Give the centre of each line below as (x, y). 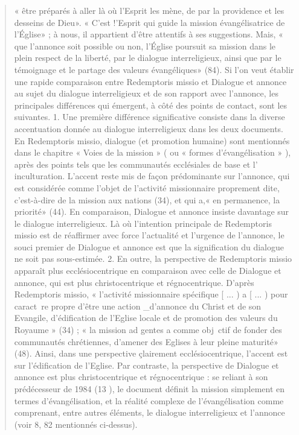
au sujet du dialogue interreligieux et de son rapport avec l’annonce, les (146, 93)
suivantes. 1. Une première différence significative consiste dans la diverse (149, 117)
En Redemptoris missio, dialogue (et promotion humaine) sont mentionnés (152, 140)
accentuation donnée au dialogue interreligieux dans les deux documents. (149, 128)
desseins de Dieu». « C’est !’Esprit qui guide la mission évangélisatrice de (149, 22)
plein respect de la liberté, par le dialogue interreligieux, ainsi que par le (148, 58)
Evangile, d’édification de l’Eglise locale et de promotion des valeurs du (146, 318)
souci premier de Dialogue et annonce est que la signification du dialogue (149, 246)
